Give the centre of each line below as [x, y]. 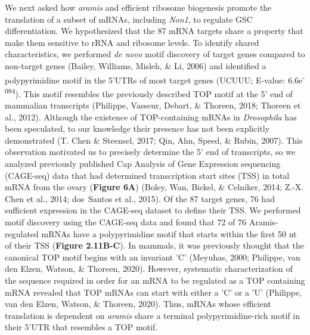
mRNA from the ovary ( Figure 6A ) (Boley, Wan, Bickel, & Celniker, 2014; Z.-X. [154, 187]
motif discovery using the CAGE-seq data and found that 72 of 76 [126, 222]
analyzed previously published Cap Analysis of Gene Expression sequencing [143, 164]
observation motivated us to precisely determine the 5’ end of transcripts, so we [150, 152]
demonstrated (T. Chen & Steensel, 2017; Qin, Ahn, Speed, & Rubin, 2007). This [154, 140]
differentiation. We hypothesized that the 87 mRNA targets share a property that [154, 31]
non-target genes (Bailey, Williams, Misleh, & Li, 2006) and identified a [136, 65]
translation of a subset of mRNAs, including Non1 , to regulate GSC [129, 19]
